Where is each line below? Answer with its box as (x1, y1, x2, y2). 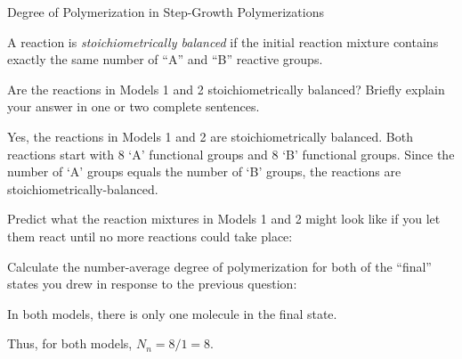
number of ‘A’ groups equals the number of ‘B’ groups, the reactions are (7, 162, 401, 181)
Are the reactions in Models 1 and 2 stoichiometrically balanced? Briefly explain (7, 79, 445, 98)
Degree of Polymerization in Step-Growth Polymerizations (7, 3, 324, 20)
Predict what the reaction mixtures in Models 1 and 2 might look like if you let (7, 209, 441, 228)
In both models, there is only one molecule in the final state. (7, 304, 337, 322)
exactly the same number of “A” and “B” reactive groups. (7, 50, 323, 69)
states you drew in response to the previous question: (7, 274, 297, 293)
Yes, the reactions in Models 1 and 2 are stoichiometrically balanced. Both (7, 126, 413, 145)
